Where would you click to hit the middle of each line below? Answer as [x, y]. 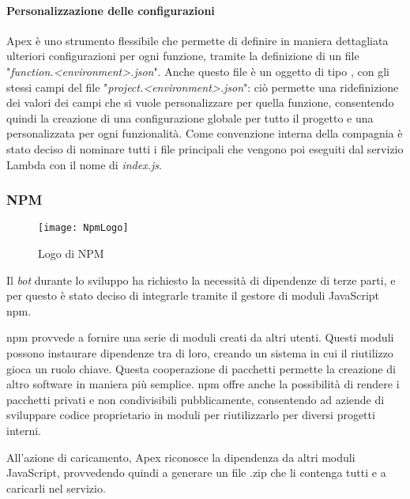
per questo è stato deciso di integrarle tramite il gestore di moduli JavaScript [193, 295]
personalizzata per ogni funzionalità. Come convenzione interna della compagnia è [205, 133]
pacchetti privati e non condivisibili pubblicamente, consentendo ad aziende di [196, 399]
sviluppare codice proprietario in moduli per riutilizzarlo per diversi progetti [191, 415]
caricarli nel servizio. [56, 488]
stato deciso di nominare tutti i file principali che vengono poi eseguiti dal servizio [205, 148]
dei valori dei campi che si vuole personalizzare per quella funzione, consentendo [200, 102]
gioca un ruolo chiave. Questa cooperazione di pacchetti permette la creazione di [201, 368]
